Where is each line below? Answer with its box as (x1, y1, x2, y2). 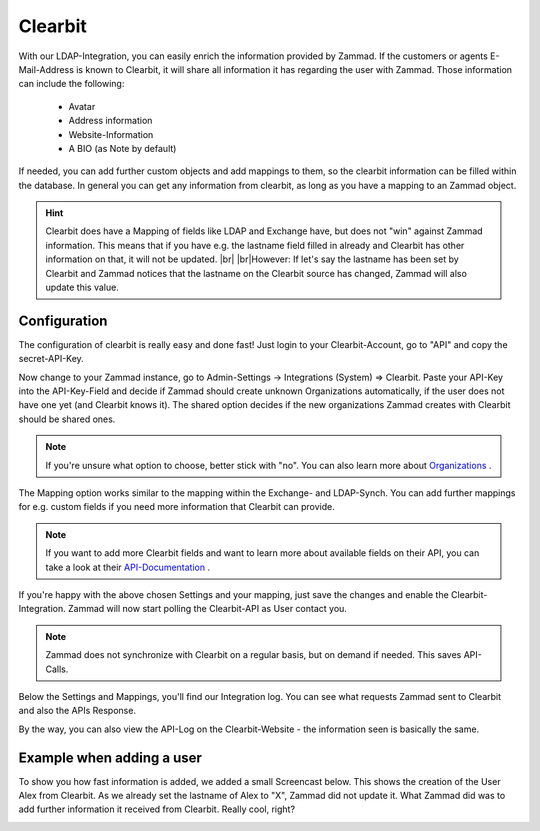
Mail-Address (18, 63, 75, 75)
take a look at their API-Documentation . (45, 561, 210, 573)
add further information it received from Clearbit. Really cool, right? (18, 803, 295, 815)
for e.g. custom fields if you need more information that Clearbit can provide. (18, 501, 335, 513)
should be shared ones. (18, 413, 116, 425)
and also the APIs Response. (18, 705, 137, 717)
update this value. (45, 281, 119, 294)
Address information (68, 115, 153, 127)
